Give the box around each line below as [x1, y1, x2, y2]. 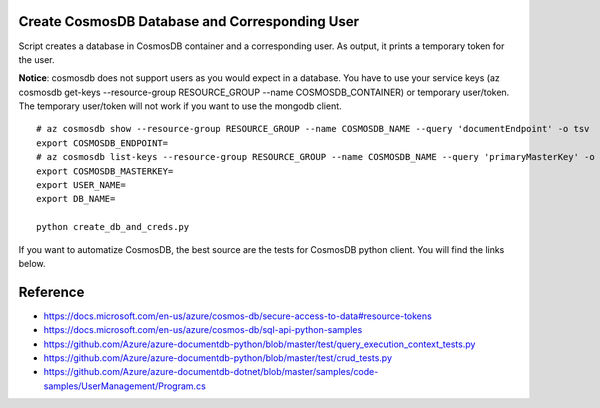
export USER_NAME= [36, 180, 127, 191]
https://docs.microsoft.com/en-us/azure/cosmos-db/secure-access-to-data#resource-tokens [43, 310, 432, 322]
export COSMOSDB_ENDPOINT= [36, 137, 169, 149]
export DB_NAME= [36, 193, 116, 205]
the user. [18, 53, 55, 65]
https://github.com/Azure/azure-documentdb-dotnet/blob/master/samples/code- [43, 366, 379, 378]
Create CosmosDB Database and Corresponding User [18, 13, 360, 30]
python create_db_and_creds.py [36, 221, 190, 233]
